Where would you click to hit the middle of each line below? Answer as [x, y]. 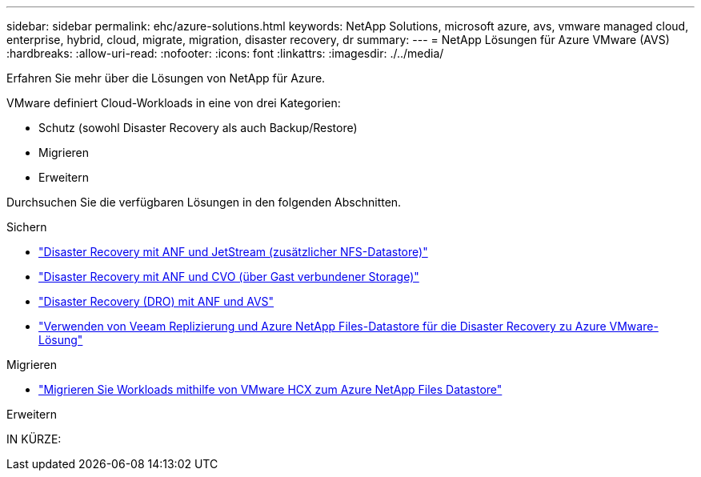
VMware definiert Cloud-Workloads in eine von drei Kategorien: [174, 103]
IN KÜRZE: [34, 439]
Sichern [27, 227]
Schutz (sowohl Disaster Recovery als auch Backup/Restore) [198, 128]
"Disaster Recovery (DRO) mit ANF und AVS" [156, 301]
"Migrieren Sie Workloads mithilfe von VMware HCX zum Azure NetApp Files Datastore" [270, 389]
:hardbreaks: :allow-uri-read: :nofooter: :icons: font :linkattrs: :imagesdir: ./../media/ [225, 53]
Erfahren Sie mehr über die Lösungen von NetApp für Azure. [166, 78]
